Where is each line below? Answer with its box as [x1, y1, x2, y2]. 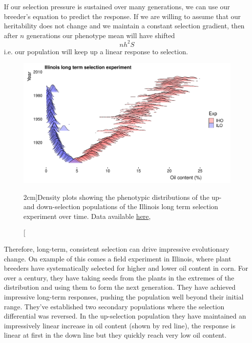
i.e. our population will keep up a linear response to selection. [4, 46, 188, 56]
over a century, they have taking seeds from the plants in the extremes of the [4, 272, 234, 282]
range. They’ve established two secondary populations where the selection [4, 301, 225, 311]
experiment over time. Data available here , [23, 211, 151, 221]
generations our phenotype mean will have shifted [26, 30, 175, 40]
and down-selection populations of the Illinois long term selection [23, 201, 218, 212]
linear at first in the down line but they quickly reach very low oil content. [4, 330, 227, 340]
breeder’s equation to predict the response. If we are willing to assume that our [4, 11, 241, 21]
